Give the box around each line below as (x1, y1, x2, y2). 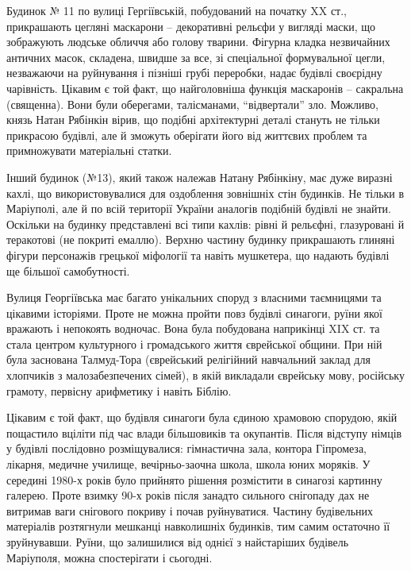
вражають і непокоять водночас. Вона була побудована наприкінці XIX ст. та (6, 320, 380, 337)
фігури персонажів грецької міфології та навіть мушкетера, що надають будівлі (6, 246, 390, 263)
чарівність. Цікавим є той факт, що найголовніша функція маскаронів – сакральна (6, 79, 404, 96)
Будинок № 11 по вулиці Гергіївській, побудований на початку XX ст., (6, 2, 348, 18)
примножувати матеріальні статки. (6, 142, 172, 159)
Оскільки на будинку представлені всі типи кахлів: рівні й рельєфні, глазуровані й (6, 215, 405, 232)
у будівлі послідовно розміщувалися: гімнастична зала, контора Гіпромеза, (6, 440, 367, 457)
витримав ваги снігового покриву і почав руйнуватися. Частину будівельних (6, 502, 374, 519)
